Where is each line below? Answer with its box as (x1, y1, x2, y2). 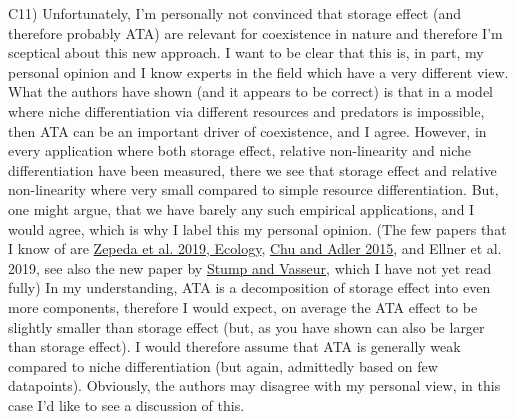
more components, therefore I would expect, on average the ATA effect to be (8, 296, 478, 317)
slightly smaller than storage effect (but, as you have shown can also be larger (8, 316, 485, 337)
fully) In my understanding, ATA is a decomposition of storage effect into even (8, 277, 491, 298)
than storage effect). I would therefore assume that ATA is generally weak (8, 336, 461, 357)
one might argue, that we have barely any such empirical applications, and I (8, 198, 475, 219)
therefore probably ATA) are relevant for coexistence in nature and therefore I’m (8, 22, 503, 43)
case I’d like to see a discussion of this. (8, 394, 245, 415)
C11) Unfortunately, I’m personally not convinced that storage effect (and (8, 3, 461, 23)
